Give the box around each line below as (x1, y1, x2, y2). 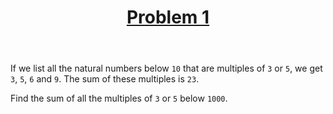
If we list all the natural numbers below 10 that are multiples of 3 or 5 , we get (10, 62, 323, 75)
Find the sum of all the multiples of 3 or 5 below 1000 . (10, 92, 228, 105)
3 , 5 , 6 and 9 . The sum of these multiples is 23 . (10, 73, 200, 85)
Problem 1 (126, 6, 210, 29)
